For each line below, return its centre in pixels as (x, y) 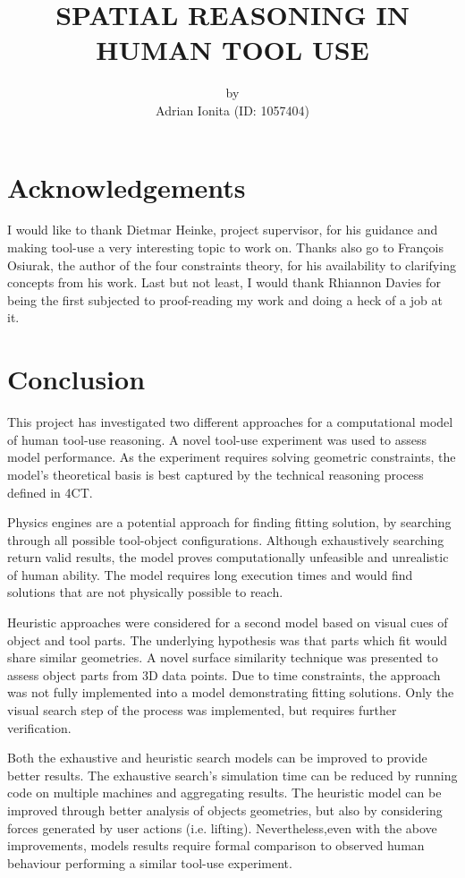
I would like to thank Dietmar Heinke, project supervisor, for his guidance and (223, 230)
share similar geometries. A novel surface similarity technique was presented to (223, 657)
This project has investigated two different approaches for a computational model (230, 422)
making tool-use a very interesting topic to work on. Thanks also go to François (225, 247)
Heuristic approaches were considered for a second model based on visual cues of (228, 622)
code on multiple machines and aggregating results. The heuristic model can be (224, 793)
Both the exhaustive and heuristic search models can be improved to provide (217, 758)
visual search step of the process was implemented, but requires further (202, 710)
